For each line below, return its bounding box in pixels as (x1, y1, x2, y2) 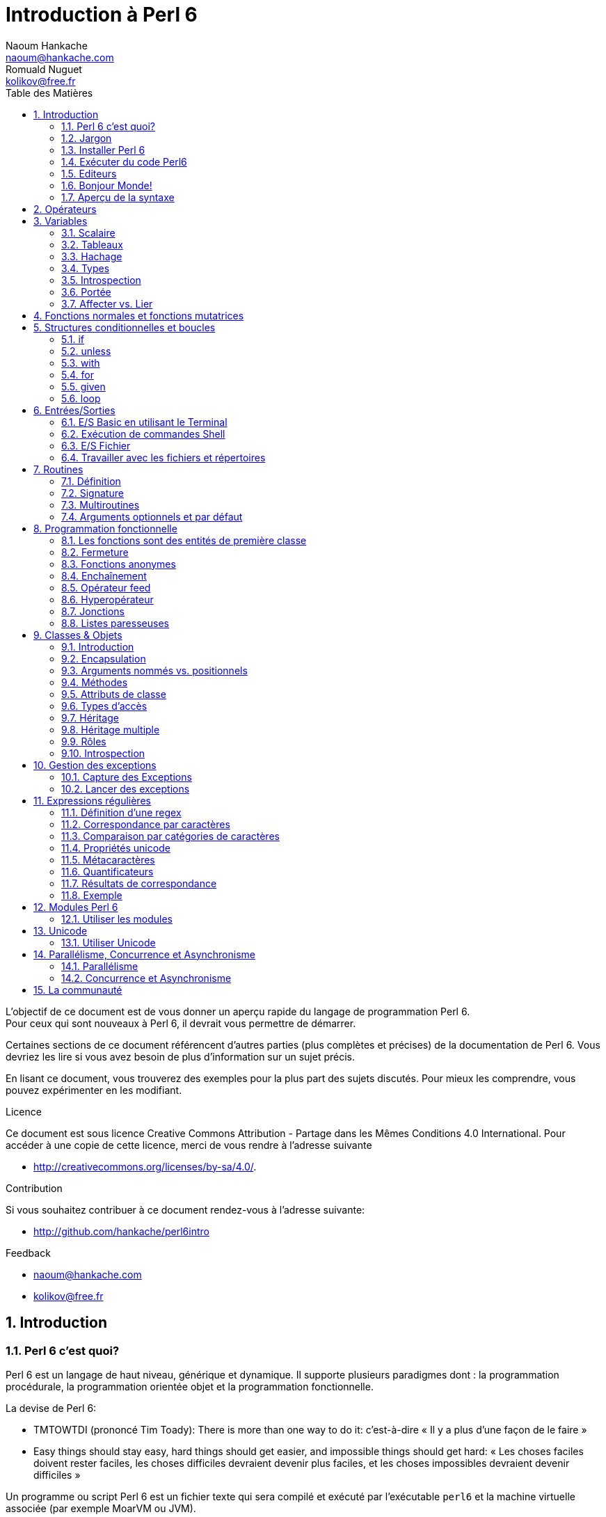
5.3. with (61, 356, 100, 369)
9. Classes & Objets (33, 628, 122, 641)
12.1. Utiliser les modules (61, 912, 173, 925)
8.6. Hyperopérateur (61, 593, 154, 605)
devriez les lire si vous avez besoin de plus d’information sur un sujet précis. (6, 1050, 356, 1063)
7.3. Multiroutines (61, 498, 140, 511)
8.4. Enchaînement (61, 569, 147, 582)
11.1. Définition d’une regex (61, 806, 182, 818)
